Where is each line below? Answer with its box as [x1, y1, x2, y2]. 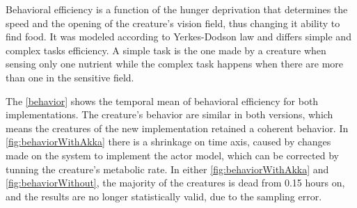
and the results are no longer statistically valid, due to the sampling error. [6, 189, 322, 203]
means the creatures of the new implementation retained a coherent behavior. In [6, 120, 349, 135]
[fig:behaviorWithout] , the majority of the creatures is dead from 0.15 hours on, [6, 175, 345, 190]
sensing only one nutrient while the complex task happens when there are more [6, 56, 344, 71]
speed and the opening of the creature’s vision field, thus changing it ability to [6, 15, 340, 30]
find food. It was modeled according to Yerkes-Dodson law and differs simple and [6, 29, 351, 44]
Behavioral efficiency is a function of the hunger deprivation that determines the [6, 2, 348, 16]
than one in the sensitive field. [6, 70, 134, 84]
